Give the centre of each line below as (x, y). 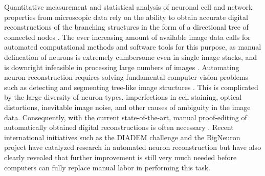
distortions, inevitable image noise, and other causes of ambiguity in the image (127, 107)
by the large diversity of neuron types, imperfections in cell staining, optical (123, 97)
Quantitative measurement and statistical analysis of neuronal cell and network (128, 7)
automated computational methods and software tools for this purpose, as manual (133, 47)
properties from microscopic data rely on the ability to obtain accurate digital (126, 17)
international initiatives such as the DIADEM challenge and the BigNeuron (122, 137)
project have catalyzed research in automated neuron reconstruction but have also (133, 147)
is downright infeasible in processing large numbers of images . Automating (122, 67)
